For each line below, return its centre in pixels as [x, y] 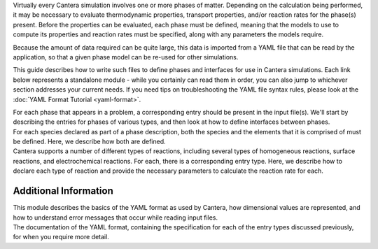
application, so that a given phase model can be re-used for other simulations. [126, 57]
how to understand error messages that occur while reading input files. [115, 218]
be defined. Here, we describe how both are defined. [89, 142]
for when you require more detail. [61, 237]
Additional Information [63, 191]
